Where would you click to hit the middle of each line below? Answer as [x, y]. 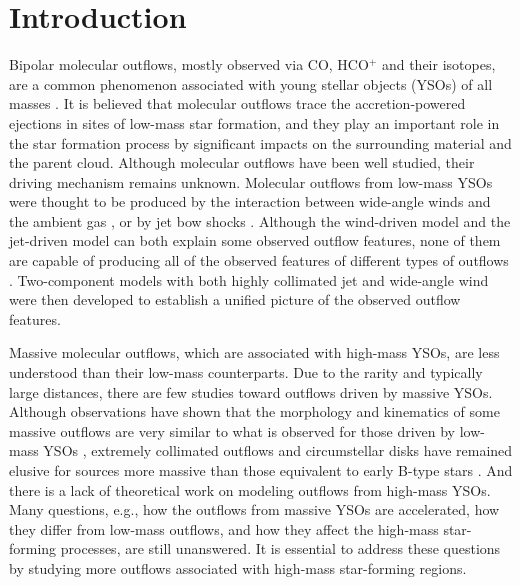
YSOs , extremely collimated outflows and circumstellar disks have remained [278, 450]
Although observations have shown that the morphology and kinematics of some [254, 411]
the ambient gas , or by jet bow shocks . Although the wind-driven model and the [260, 220]
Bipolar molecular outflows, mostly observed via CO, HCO [189, 64]
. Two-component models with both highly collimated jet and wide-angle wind [249, 279]
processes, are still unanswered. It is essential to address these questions [280, 548]
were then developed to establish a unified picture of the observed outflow [235, 299]
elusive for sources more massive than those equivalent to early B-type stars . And [261, 470]
